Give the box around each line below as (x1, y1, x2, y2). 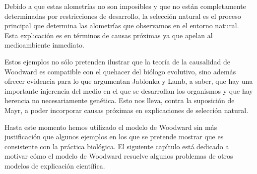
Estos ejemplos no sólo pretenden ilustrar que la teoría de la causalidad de (4, 56, 231, 66)
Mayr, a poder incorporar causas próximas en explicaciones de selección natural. (4, 105, 249, 115)
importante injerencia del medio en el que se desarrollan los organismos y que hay (4, 85, 253, 96)
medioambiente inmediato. (4, 40, 84, 50)
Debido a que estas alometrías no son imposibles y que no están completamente (4, 1, 246, 11)
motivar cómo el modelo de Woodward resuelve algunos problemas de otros (4, 151, 233, 161)
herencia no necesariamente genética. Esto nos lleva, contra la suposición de (4, 95, 235, 106)
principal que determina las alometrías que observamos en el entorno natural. (4, 20, 239, 31)
